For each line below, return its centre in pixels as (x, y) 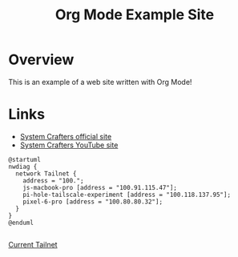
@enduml (21, 223)
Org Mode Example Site (135, 15)
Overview (41, 60)
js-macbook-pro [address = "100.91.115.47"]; (100, 187)
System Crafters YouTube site (69, 145)
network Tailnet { (46, 174)
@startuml (25, 159)
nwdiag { (23, 167)
